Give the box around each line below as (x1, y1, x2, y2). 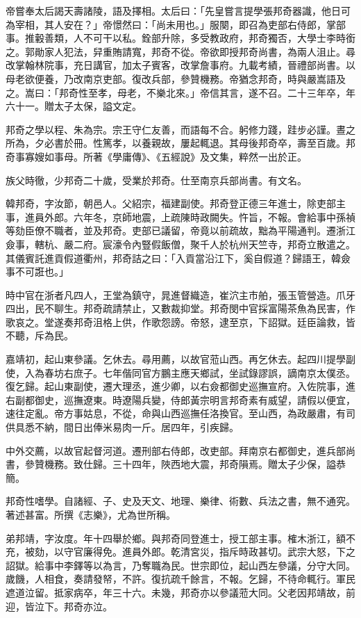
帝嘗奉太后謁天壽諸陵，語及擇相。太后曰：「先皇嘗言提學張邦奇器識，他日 (6, 3, 341, 17)
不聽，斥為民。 (6, 328, 74, 343)
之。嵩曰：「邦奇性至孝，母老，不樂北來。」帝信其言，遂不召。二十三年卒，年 (6, 85, 355, 99)
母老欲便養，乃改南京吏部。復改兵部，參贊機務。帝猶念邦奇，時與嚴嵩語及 (6, 71, 346, 86)
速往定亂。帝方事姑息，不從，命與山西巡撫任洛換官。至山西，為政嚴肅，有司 (6, 406, 355, 421)
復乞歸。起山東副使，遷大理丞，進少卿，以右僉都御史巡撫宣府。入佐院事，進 (6, 379, 355, 393)
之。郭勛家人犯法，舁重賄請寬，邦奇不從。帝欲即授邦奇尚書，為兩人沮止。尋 (6, 44, 355, 58)
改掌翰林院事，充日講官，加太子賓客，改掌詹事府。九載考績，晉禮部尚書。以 (6, 58, 355, 72)
